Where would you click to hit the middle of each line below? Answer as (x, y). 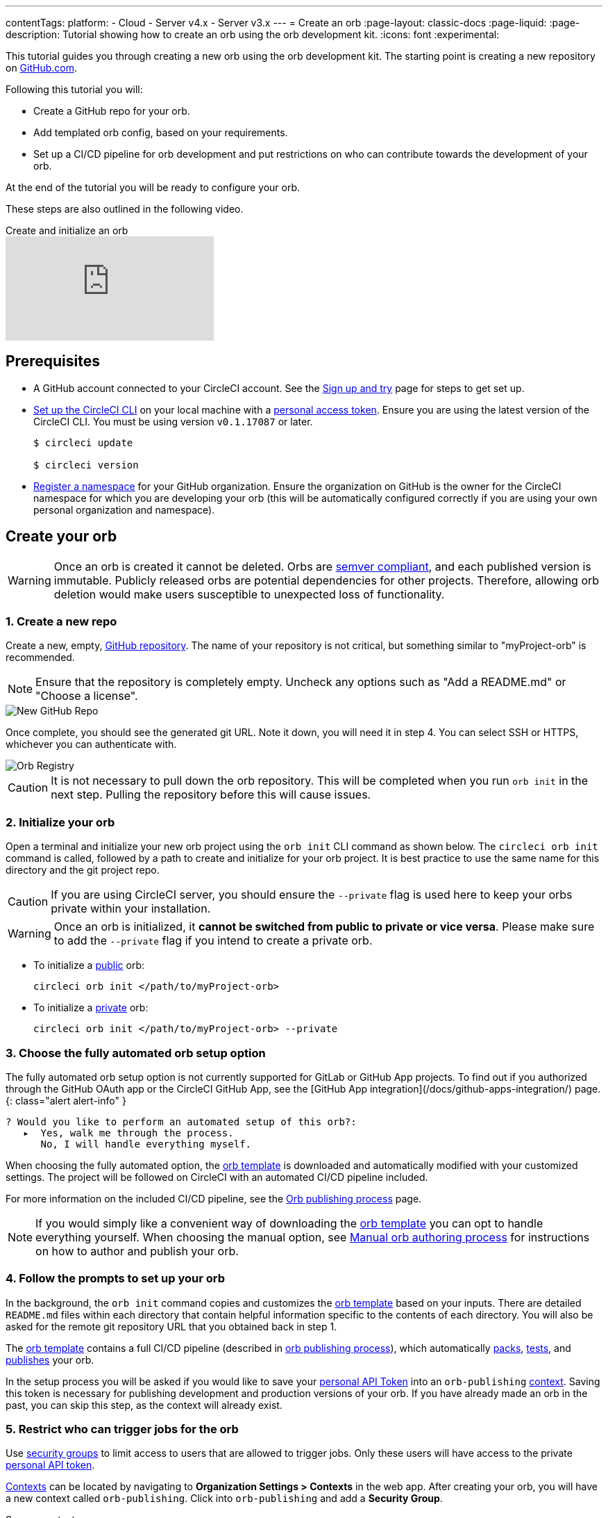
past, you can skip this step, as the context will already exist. (144, 1405)
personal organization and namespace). (124, 509)
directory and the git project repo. (83, 870)
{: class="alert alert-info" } (66, 1100)
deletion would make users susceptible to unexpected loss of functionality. (249, 594)
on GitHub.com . (42, 68)
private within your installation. (131, 909)
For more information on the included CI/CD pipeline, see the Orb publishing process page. (214, 1198)
